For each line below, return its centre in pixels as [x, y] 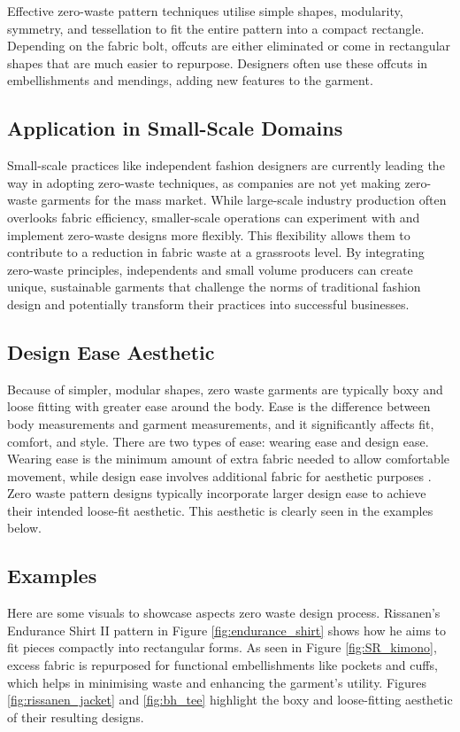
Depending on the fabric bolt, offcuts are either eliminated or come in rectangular [229, 46]
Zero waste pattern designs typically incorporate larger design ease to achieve [217, 493]
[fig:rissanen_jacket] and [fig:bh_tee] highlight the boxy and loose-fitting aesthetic [230, 700]
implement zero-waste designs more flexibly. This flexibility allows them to [209, 234]
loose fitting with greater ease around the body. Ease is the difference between [219, 406]
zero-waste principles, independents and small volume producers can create [210, 269]
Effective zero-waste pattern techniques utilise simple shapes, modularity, [205, 11]
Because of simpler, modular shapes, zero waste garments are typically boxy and [225, 389]
